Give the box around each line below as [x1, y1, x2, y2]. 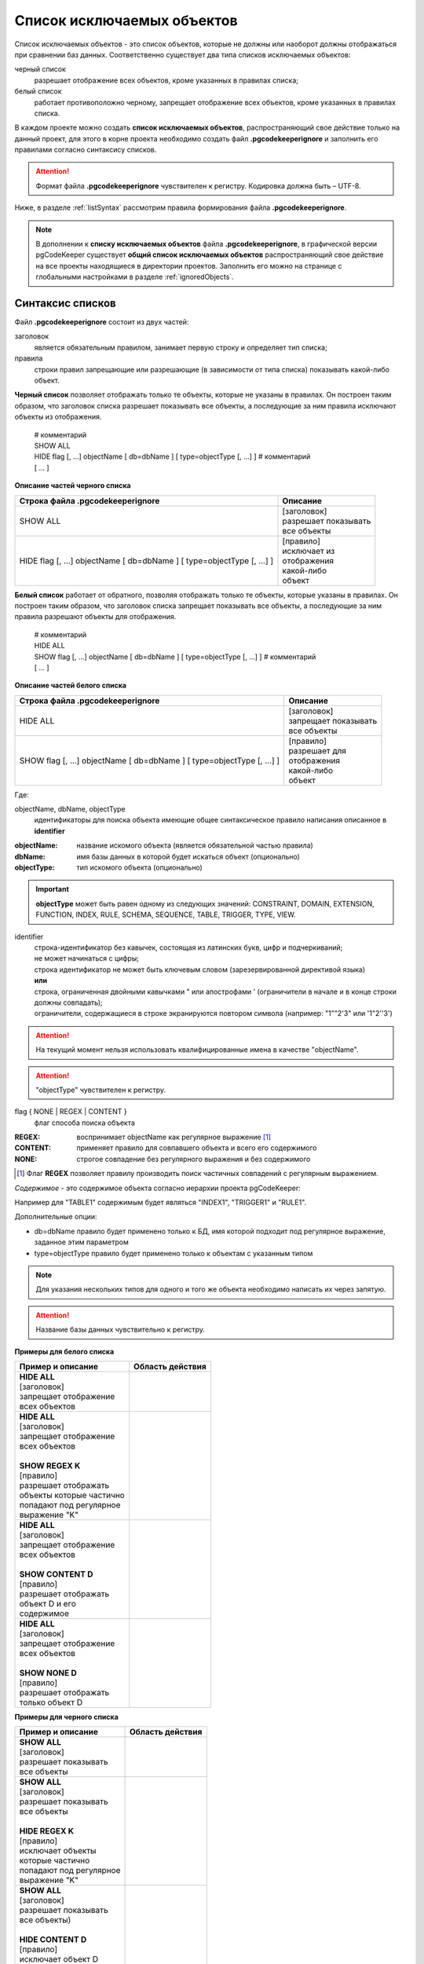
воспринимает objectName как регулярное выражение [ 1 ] [76, 1132, 271, 1142]
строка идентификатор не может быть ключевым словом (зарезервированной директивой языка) [34, 965, 366, 974]
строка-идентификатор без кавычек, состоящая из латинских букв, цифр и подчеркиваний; [34, 943, 343, 952]
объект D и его [19, 1598, 76, 1609]
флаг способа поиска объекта [34, 1118, 135, 1127]
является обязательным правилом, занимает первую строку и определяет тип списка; [34, 343, 327, 352]
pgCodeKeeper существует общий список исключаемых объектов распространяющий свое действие [35, 250, 384, 259]
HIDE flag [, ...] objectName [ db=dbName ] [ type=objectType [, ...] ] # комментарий [34, 452, 311, 461]
